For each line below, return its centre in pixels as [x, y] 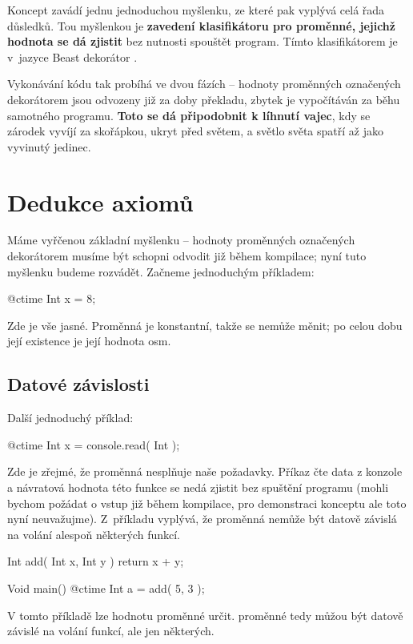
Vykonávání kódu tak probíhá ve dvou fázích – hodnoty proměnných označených [204, 84]
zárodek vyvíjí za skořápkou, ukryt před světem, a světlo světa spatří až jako [195, 131]
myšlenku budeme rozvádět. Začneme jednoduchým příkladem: [161, 271]
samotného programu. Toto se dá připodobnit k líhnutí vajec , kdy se [189, 115]
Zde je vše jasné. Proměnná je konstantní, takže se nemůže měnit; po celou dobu [205, 325]
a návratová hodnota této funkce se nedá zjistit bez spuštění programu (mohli [198, 487]
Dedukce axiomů [100, 201]
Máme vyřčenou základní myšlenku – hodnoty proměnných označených [181, 240]
